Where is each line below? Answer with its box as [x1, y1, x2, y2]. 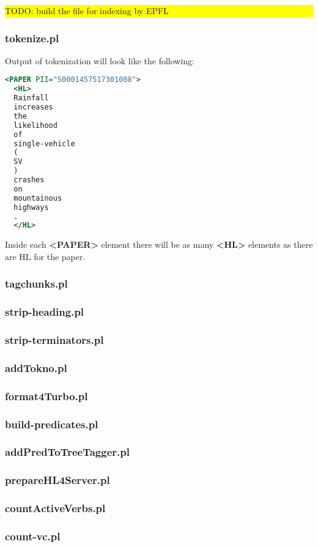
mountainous [13, 193, 62, 203]
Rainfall [13, 94, 49, 103]
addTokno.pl [5, 360, 67, 375]
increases [13, 103, 53, 112]
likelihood [13, 121, 57, 130]
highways [13, 203, 49, 212]
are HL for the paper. [5, 250, 86, 262]
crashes [13, 176, 45, 185]
